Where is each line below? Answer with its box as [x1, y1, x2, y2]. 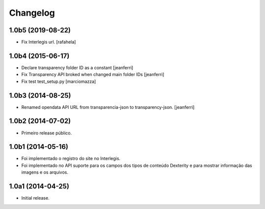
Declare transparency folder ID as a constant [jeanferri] [21, 64, 133, 71]
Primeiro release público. [21, 130, 72, 136]
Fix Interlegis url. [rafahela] [21, 39, 76, 45]
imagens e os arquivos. [21, 169, 69, 175]
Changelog [9, 7, 55, 18]
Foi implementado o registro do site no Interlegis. [21, 156, 121, 161]
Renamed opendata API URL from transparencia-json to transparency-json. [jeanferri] [21, 104, 195, 110]
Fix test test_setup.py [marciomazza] [21, 78, 96, 84]
